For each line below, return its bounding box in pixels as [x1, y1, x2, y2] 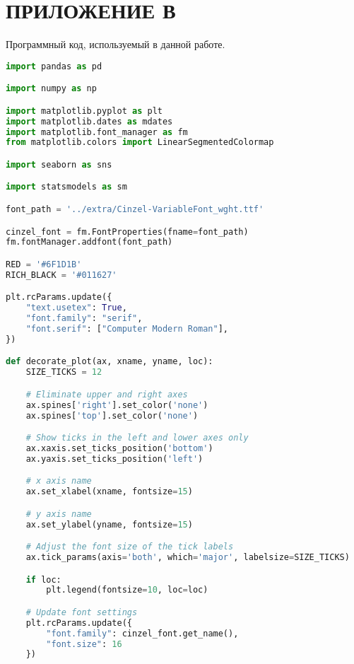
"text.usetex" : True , [25, 303, 127, 313]
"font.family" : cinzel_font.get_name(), [46, 628, 239, 639]
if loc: [25, 574, 61, 585]
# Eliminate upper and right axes [25, 389, 188, 400]
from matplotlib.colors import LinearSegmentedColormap [6, 137, 274, 148]
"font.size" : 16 [46, 639, 122, 649]
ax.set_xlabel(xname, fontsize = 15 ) [25, 487, 193, 497]
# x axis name [25, 476, 92, 487]
